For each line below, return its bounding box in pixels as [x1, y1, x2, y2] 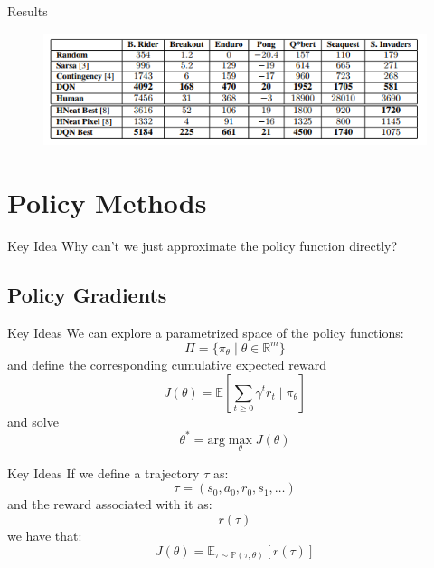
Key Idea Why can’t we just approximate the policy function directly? [7, 236, 398, 255]
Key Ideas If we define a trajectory [7, 463, 200, 482]
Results [7, 2, 48, 20]
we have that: [7, 526, 82, 545]
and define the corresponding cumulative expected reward [7, 354, 326, 373]
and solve [7, 411, 59, 430]
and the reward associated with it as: [7, 495, 212, 514]
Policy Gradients [7, 281, 167, 309]
